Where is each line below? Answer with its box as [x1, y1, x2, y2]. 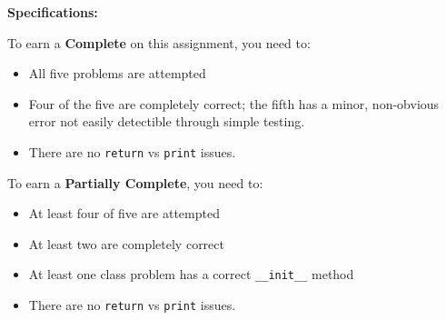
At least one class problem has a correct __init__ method [28, 265, 354, 284]
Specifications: [7, 3, 98, 21]
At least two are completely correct [28, 234, 224, 253]
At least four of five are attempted [28, 204, 220, 223]
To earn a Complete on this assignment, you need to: [7, 33, 311, 52]
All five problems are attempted [28, 64, 206, 83]
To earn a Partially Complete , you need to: [7, 173, 263, 192]
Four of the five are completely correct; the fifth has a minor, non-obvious [28, 94, 440, 113]
